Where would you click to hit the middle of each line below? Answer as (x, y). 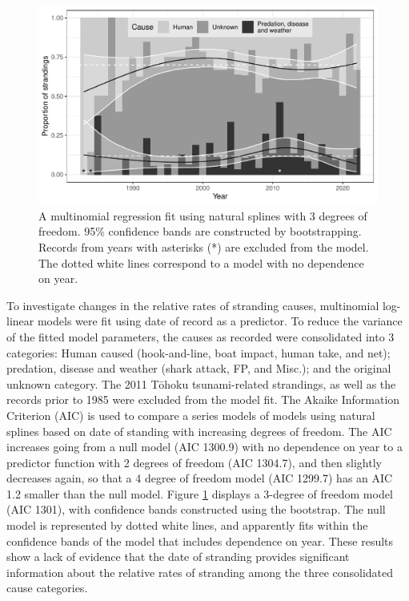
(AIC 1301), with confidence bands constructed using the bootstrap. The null (196, 509)
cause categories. (47, 588)
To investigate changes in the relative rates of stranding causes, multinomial (193, 305)
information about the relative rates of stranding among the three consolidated (200, 572)
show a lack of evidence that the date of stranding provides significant (178, 557)
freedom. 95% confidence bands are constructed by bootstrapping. (200, 231)
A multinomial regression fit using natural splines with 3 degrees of (203, 215)
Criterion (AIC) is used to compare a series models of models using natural (191, 415)
